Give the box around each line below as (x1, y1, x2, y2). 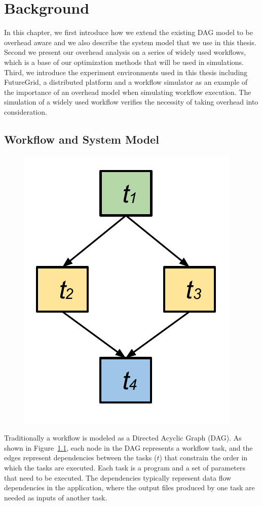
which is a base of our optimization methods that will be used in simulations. (4, 56, 244, 67)
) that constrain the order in (159, 452, 248, 463)
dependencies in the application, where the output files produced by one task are (4, 482, 255, 493)
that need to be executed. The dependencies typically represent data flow (4, 472, 232, 483)
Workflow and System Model (4, 131, 159, 147)
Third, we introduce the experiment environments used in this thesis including (4, 66, 248, 77)
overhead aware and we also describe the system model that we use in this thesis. (4, 37, 256, 47)
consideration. (4, 106, 47, 117)
